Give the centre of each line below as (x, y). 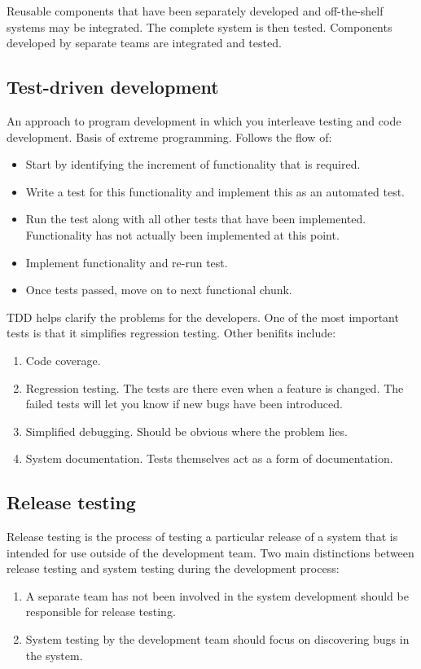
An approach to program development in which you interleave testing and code (204, 120)
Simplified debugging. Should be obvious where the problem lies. (186, 431)
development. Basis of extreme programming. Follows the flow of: (169, 136)
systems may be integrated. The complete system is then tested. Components (200, 26)
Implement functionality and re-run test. (127, 262)
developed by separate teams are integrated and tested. (144, 43)
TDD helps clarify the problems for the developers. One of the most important (203, 317)
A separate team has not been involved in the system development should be (217, 595)
